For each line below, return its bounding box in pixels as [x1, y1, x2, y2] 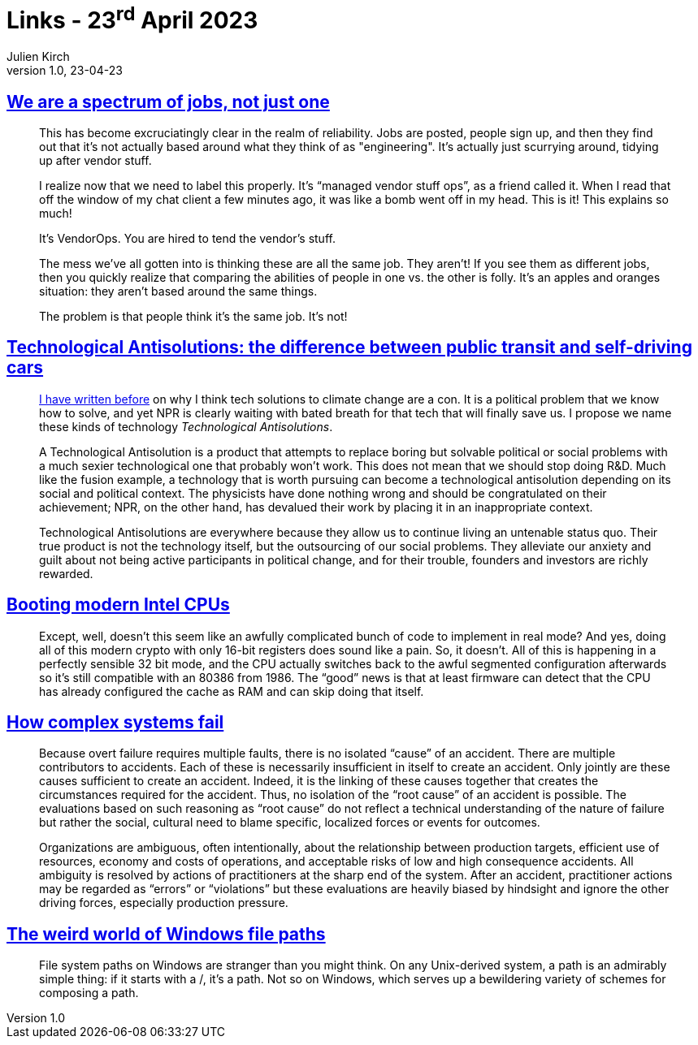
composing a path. [39, 986, 139, 1000]
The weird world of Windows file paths [7, 923, 326, 944]
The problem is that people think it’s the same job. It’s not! [39, 309, 348, 323]
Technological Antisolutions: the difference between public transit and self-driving [7, 337, 692, 358]
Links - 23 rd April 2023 [7, 2, 258, 35]
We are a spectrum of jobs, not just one [7, 91, 330, 112]
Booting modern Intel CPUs [7, 594, 230, 615]
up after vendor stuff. [39, 153, 152, 167]
